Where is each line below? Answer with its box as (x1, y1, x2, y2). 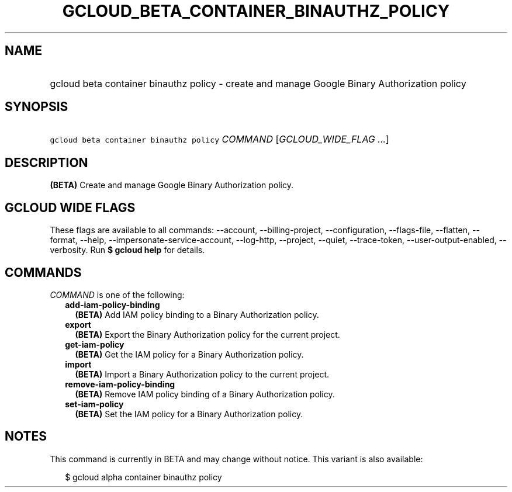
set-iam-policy (65, 399, 124, 409)
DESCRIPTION (5, 155, 88, 170)
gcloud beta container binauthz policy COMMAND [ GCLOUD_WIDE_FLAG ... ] (50, 133, 389, 145)
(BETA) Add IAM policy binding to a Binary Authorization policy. (75, 309, 319, 320)
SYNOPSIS (5, 99, 68, 115)
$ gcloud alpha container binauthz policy (65, 472, 222, 482)
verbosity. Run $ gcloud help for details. (50, 245, 205, 255)
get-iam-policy (65, 339, 124, 349)
